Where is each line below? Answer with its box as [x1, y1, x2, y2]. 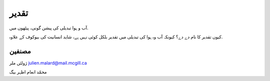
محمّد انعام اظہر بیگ [9, 69, 47, 75]
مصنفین [9, 47, 31, 55]
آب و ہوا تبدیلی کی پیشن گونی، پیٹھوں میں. [9, 25, 88, 31]
